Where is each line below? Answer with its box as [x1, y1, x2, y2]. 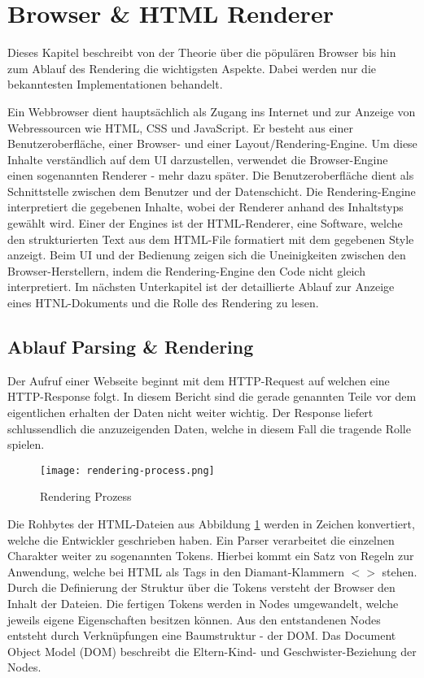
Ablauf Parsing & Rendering [7, 334, 254, 359]
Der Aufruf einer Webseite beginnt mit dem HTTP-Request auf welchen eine [7, 372, 390, 389]
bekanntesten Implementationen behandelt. [7, 76, 223, 93]
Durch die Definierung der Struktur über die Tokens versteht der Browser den [7, 579, 396, 596]
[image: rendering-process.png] [40, 464, 215, 476]
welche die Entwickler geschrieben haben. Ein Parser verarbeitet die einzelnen [7, 531, 395, 548]
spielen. [7, 436, 45, 453]
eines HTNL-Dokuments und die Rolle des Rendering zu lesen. [7, 294, 319, 311]
